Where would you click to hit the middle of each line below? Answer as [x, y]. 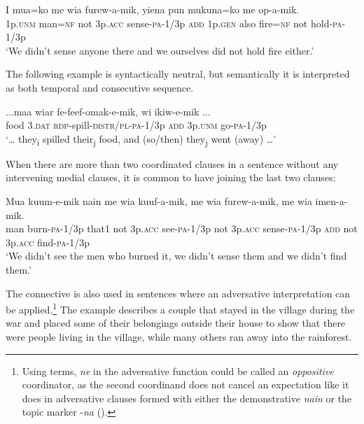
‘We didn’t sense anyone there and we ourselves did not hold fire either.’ [160, 50]
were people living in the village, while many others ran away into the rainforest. [179, 337]
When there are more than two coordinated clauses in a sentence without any [172, 163]
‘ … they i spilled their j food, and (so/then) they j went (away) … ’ [141, 139]
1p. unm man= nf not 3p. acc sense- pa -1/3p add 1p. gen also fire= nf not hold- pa [174, 23]
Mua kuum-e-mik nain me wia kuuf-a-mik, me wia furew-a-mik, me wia [159, 201]
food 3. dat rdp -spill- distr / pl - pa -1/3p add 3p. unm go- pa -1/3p [136, 125]
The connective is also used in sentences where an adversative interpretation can [178, 293]
